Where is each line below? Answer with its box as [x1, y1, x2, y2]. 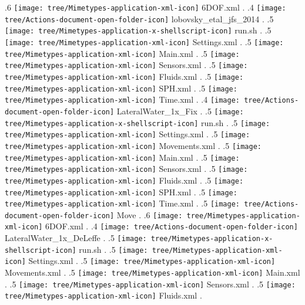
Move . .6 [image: [116, 208, 183, 221]
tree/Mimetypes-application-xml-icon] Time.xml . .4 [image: [5, 93, 240, 106]
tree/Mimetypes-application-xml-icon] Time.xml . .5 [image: [5, 197, 240, 209]
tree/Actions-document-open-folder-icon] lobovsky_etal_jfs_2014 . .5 [5, 12, 274, 25]
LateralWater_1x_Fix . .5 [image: [116, 104, 244, 117]
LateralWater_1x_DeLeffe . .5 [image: [5, 232, 147, 244]
